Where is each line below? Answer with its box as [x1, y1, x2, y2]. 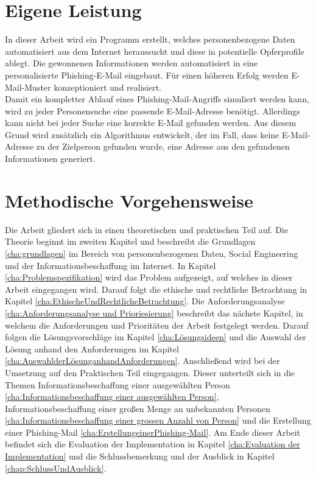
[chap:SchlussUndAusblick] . [5, 461, 107, 474]
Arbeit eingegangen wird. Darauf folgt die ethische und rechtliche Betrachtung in [5, 282, 307, 295]
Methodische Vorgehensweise [5, 187, 253, 212]
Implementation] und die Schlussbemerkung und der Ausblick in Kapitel [5, 450, 275, 463]
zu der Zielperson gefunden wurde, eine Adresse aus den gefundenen [36, 140, 290, 153]
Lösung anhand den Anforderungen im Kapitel [5, 342, 179, 355]
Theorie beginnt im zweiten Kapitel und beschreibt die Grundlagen [5, 235, 256, 248]
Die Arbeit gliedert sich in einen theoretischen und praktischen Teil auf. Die [5, 223, 289, 236]
